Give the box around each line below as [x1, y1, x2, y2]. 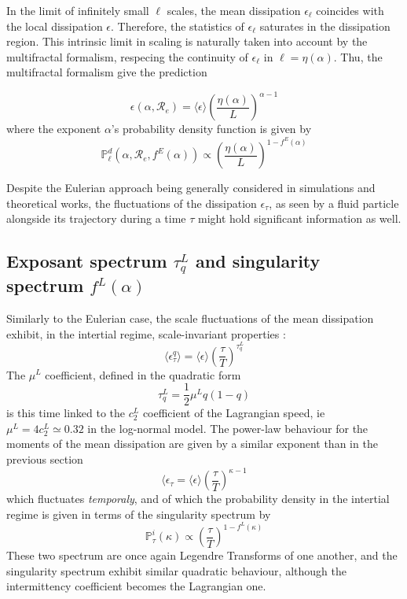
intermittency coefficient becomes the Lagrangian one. [6, 578, 266, 594]
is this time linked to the [6, 405, 126, 421]
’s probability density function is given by [111, 120, 312, 137]
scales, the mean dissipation [167, 2, 301, 18]
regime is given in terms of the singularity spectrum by [6, 505, 271, 522]
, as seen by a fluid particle [269, 194, 399, 211]
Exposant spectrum [6, 249, 167, 273]
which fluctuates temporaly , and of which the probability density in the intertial [6, 490, 390, 507]
